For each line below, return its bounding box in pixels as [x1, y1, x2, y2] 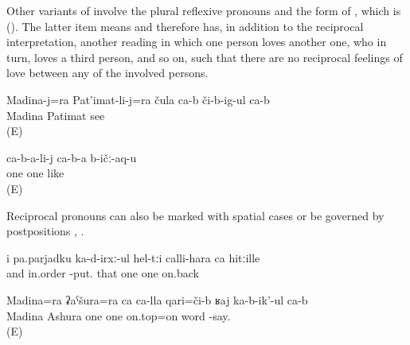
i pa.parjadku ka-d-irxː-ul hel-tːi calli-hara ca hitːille [6, 249, 260, 266]
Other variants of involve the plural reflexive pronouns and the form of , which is [6, 2, 401, 18]
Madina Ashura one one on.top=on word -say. [6, 307, 231, 324]
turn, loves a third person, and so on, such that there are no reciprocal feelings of [6, 48, 403, 65]
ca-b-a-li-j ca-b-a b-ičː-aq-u [6, 149, 137, 165]
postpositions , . [6, 223, 84, 239]
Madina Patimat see [6, 107, 105, 123]
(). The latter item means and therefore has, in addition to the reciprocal [6, 17, 364, 34]
